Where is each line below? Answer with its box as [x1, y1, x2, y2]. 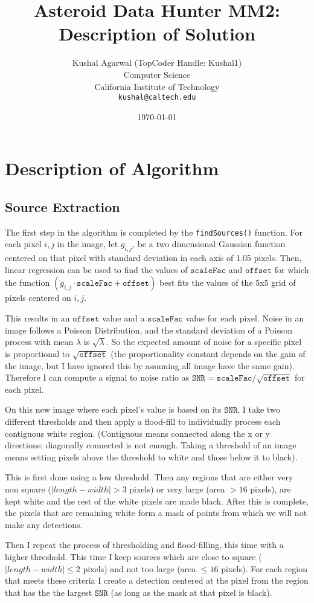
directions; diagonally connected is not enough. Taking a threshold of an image [5, 439, 296, 451]
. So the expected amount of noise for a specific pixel [106, 335, 302, 348]
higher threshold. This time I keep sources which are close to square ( [5, 550, 262, 563]
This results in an [5, 311, 70, 324]
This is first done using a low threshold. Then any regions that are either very [5, 471, 293, 483]
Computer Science [123, 68, 191, 80]
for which [274, 263, 309, 276]
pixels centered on [5, 291, 71, 304]
